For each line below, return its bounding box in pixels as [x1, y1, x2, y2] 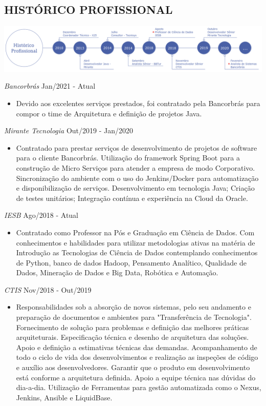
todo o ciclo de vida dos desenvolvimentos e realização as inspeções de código [16, 352, 258, 362]
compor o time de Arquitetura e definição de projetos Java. [16, 108, 202, 118]
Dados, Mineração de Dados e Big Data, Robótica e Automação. [16, 267, 218, 278]
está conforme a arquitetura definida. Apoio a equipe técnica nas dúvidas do [16, 372, 256, 382]
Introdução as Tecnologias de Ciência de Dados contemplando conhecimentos [16, 247, 258, 258]
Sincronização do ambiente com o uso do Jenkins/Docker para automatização [16, 172, 259, 183]
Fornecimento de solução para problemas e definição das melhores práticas [16, 321, 249, 332]
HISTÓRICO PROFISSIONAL [4, 2, 173, 17]
